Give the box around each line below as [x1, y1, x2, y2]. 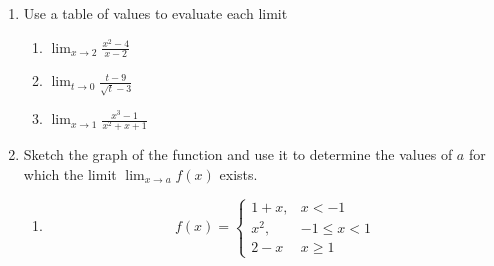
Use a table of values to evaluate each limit [23, 3, 288, 23]
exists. [219, 163, 258, 184]
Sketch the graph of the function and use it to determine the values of [23, 144, 453, 165]
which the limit [23, 163, 117, 184]
